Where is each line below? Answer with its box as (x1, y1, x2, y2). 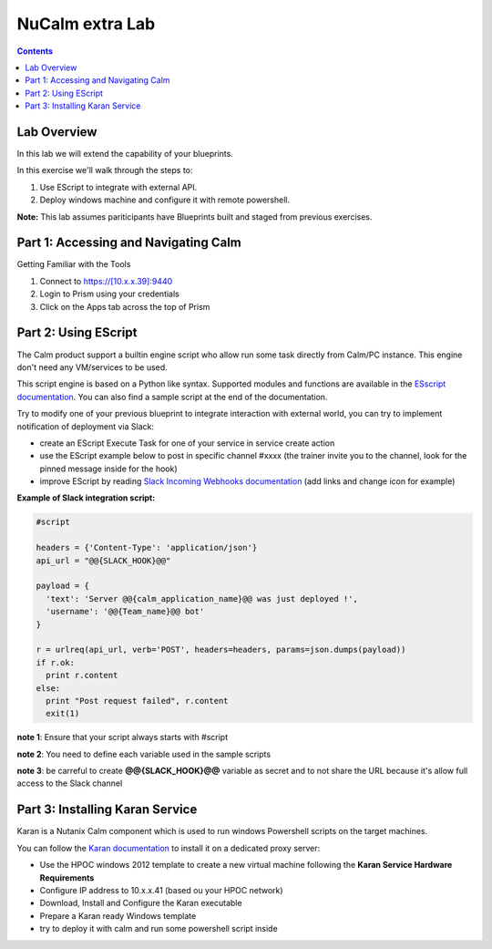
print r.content (46, 670, 118, 681)
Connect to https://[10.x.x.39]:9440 (39, 275, 173, 286)
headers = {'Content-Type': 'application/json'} (36, 542, 258, 553)
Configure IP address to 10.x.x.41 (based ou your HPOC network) (39, 884, 283, 895)
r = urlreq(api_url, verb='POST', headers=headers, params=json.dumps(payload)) (36, 645, 406, 655)
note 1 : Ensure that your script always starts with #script (16, 732, 229, 743)
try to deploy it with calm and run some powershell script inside (39, 923, 278, 934)
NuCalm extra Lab (16, 14, 156, 34)
